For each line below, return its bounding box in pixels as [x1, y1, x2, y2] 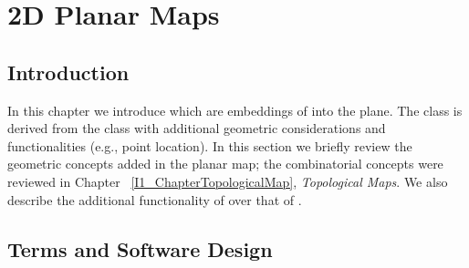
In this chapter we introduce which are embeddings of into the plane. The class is [7, 100, 463, 119]
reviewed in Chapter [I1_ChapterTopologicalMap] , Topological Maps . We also [7, 171, 448, 191]
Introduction [7, 57, 130, 86]
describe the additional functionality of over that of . [7, 190, 302, 209]
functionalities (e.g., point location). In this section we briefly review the [7, 136, 412, 155]
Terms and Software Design [7, 234, 273, 263]
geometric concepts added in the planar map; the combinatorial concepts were [7, 154, 443, 173]
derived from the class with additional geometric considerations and [7, 119, 386, 138]
